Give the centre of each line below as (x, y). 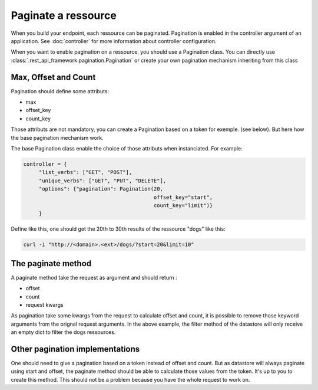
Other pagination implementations (75, 349)
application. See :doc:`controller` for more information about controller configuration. (114, 41)
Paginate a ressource (64, 15)
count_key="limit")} (183, 205)
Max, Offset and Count (53, 77)
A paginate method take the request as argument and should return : (94, 277)
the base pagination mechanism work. (57, 137)
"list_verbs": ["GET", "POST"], (85, 172)
